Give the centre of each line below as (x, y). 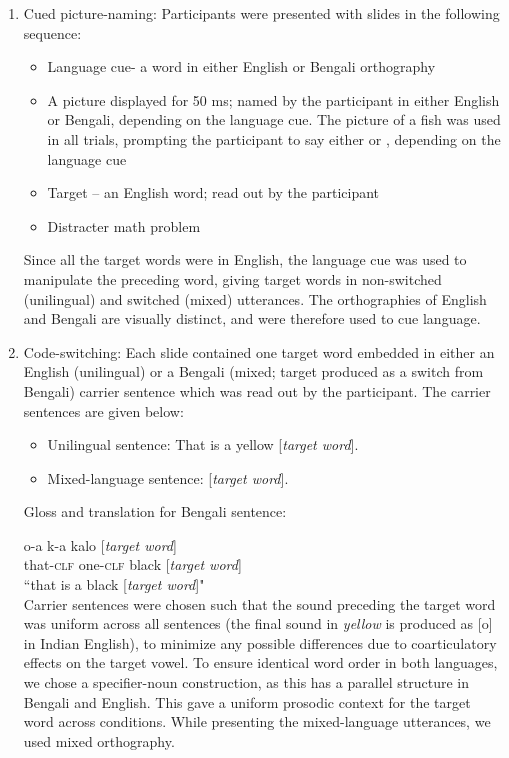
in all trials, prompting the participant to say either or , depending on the (274, 138)
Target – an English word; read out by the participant (213, 192)
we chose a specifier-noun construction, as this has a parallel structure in (246, 682)
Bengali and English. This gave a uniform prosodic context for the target (247, 701)
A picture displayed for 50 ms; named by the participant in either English (273, 99)
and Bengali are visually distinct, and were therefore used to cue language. (252, 318)
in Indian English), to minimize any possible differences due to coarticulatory (260, 642)
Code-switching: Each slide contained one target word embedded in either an (259, 351)
